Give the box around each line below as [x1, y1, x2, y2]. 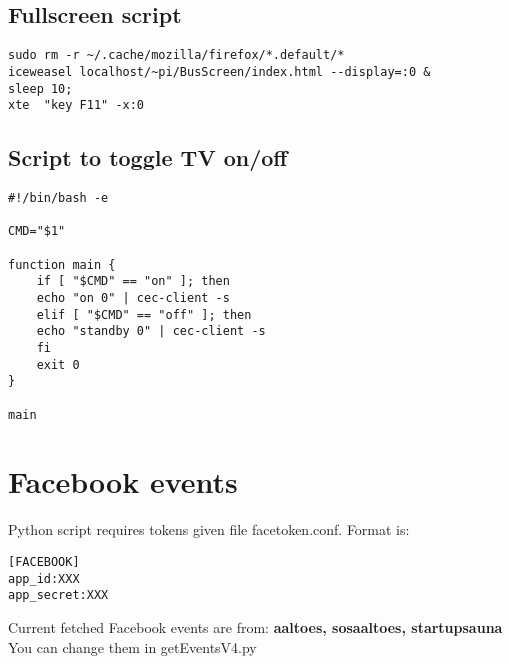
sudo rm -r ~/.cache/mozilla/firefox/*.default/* [8, 48, 345, 63]
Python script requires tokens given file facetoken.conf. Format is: [8, 519, 410, 540]
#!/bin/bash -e [8, 191, 109, 206]
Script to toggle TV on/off [8, 142, 288, 173]
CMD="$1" [8, 224, 66, 239]
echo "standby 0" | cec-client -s [36, 324, 266, 339]
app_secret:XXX [8, 588, 109, 603]
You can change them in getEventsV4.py [8, 636, 257, 657]
